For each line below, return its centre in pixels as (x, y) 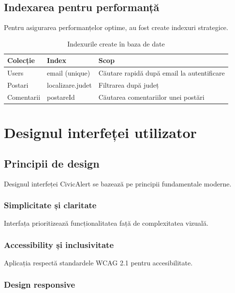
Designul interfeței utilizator (100, 132)
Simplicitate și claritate (50, 205)
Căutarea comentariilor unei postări (151, 97)
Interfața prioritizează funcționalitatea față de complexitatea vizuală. (106, 223)
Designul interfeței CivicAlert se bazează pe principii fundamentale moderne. (118, 183)
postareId (61, 97)
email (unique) (69, 73)
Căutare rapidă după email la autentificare (162, 73)
